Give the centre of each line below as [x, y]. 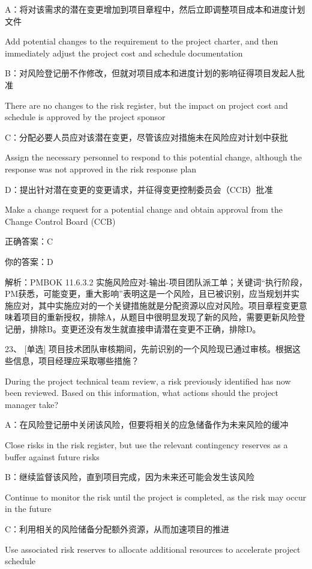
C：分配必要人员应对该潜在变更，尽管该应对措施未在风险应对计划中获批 [147, 137]
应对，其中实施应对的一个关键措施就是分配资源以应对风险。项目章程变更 [156, 305]
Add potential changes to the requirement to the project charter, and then [142, 41]
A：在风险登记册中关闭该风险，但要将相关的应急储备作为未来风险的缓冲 [147, 424]
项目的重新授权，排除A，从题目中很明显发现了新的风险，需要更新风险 [159, 317]
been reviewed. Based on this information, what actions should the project [142, 393]
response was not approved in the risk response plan [101, 169]
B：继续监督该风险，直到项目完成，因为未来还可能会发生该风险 [130, 477]
